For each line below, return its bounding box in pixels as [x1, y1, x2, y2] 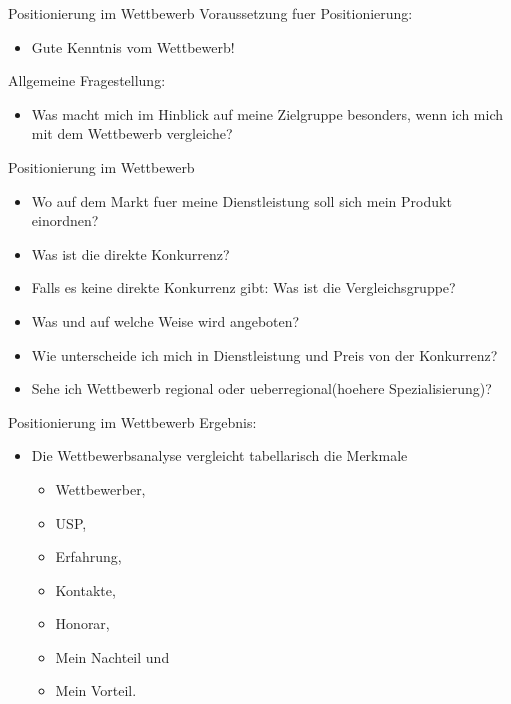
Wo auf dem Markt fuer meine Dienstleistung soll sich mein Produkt [31, 190, 452, 211]
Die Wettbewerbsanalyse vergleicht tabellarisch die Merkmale [31, 445, 408, 466]
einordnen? [31, 210, 99, 231]
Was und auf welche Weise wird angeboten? [31, 310, 300, 331]
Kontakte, [55, 579, 116, 600]
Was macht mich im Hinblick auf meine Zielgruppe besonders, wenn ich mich [31, 103, 504, 124]
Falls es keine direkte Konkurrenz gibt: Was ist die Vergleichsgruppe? [31, 277, 456, 298]
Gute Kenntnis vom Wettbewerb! [31, 36, 235, 57]
